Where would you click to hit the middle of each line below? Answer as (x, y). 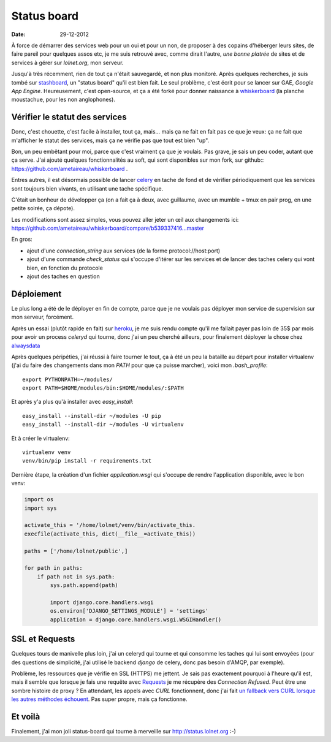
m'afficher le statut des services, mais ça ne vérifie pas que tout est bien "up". (110, 140)
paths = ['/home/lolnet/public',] (76, 551)
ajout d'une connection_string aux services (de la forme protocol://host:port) (124, 251)
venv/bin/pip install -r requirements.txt (87, 461)
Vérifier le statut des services (69, 117)
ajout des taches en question (63, 276)
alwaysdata (26, 346)
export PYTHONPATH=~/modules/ (68, 379)
